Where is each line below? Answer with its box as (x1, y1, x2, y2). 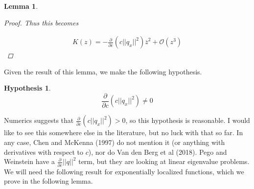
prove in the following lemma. (4, 176, 93, 186)
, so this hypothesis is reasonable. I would (125, 115, 250, 125)
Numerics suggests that (4, 115, 74, 125)
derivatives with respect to (4, 146, 83, 157)
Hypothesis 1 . (4, 83, 51, 93)
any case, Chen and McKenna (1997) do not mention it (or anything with (4, 137, 225, 147)
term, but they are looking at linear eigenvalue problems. (78, 156, 250, 166)
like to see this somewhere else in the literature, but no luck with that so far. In (4, 127, 243, 138)
